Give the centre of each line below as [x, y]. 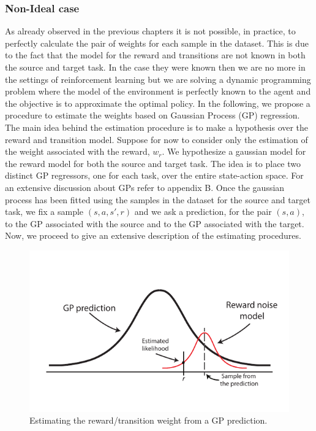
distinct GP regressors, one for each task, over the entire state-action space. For [154, 175]
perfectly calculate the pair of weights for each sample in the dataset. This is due [157, 43]
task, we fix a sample [44, 212]
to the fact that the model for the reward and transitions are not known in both [155, 55]
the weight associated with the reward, [77, 151]
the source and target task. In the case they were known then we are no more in [155, 67]
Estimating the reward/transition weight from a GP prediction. [149, 420]
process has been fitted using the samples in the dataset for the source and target [158, 199]
